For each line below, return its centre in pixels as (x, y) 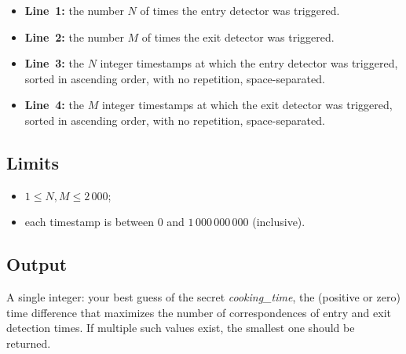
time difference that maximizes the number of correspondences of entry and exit (199, 312)
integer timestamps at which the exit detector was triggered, (247, 105)
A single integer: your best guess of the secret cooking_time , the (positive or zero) (203, 297)
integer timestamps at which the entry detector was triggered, (249, 63)
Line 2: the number (74, 36)
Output (37, 264)
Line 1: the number (74, 10)
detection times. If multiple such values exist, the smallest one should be (181, 328)
